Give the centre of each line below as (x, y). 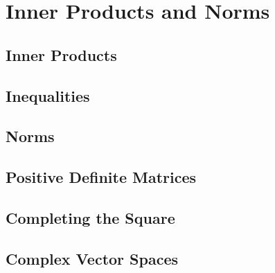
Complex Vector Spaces (92, 258)
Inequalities (48, 95)
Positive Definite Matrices (101, 177)
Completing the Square (90, 217)
